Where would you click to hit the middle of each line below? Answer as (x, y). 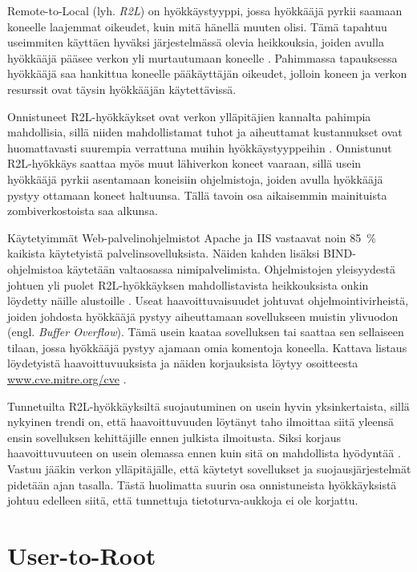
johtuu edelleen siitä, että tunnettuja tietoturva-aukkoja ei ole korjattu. (183, 500)
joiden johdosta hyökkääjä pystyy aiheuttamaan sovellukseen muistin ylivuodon (203, 316)
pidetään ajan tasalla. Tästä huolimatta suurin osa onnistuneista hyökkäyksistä (202, 484)
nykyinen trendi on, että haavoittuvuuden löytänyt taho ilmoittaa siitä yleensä (201, 422)
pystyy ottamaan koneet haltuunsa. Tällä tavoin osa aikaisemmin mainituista (197, 195)
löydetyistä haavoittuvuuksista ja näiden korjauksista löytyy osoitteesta (183, 363)
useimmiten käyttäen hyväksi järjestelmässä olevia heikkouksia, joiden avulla (196, 42)
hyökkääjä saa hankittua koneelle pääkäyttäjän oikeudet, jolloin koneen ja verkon (207, 73)
